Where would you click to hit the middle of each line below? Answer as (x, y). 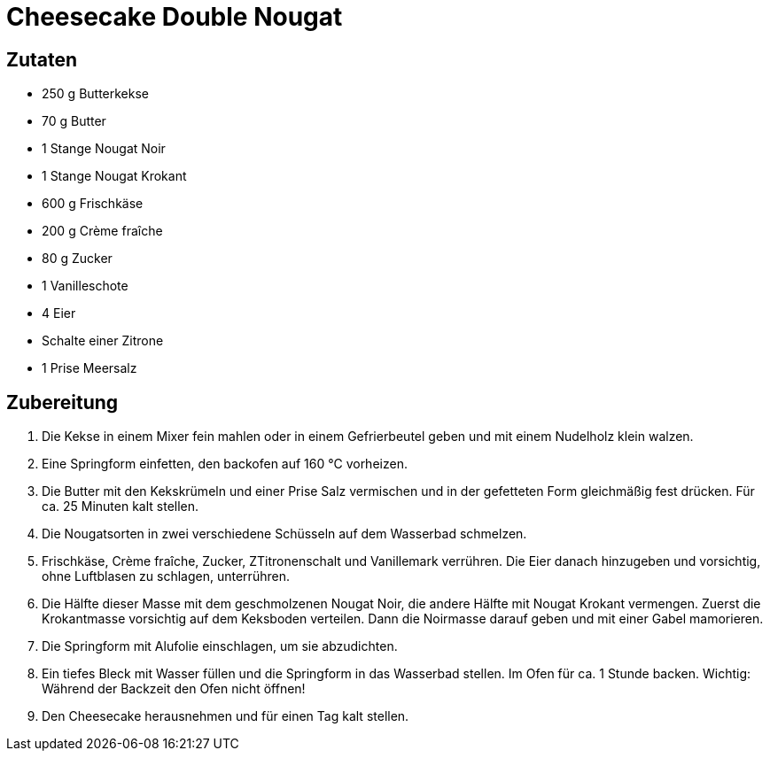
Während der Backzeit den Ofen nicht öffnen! (174, 689)
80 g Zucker (77, 259)
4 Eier (59, 313)
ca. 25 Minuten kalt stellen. (121, 507)
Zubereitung (62, 402)
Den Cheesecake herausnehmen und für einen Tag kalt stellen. (226, 716)
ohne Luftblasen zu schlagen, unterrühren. (166, 576)
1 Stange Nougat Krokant (114, 176)
